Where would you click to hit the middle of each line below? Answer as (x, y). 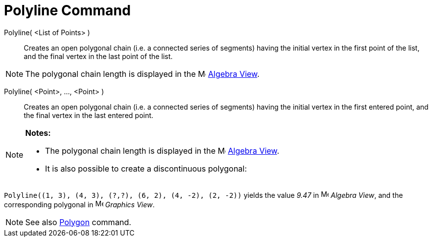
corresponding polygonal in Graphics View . (79, 204)
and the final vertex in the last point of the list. (98, 56)
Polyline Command (68, 10)
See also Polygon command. (78, 222)
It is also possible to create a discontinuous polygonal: (146, 168)
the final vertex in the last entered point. (89, 115)
